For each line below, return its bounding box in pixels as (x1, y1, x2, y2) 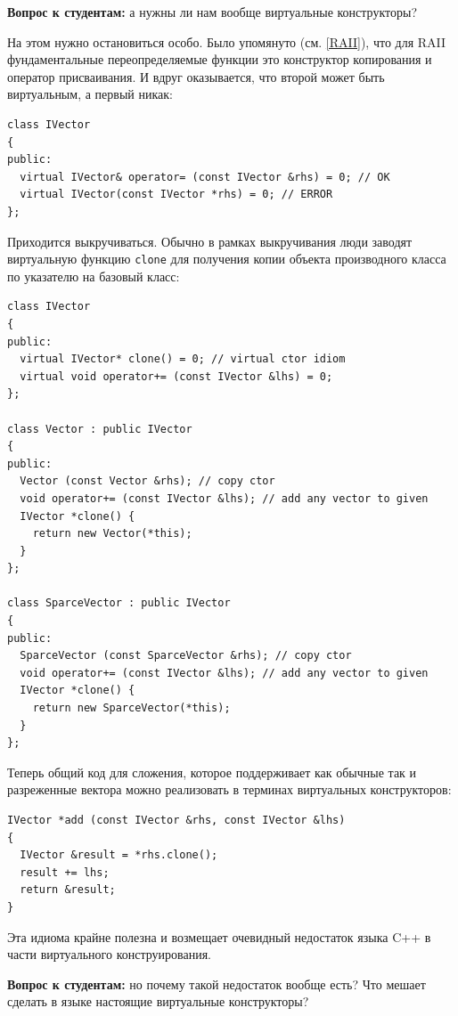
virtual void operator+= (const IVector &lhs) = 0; (20, 370, 333, 383)
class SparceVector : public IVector (7, 597, 231, 610)
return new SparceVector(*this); (32, 702, 231, 715)
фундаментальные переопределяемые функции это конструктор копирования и (7, 50, 432, 69)
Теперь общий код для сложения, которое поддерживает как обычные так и (7, 762, 417, 781)
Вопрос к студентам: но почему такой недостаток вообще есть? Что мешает (7, 974, 426, 993)
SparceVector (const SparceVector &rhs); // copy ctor (20, 649, 352, 662)
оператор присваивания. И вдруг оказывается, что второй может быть (7, 67, 385, 85)
